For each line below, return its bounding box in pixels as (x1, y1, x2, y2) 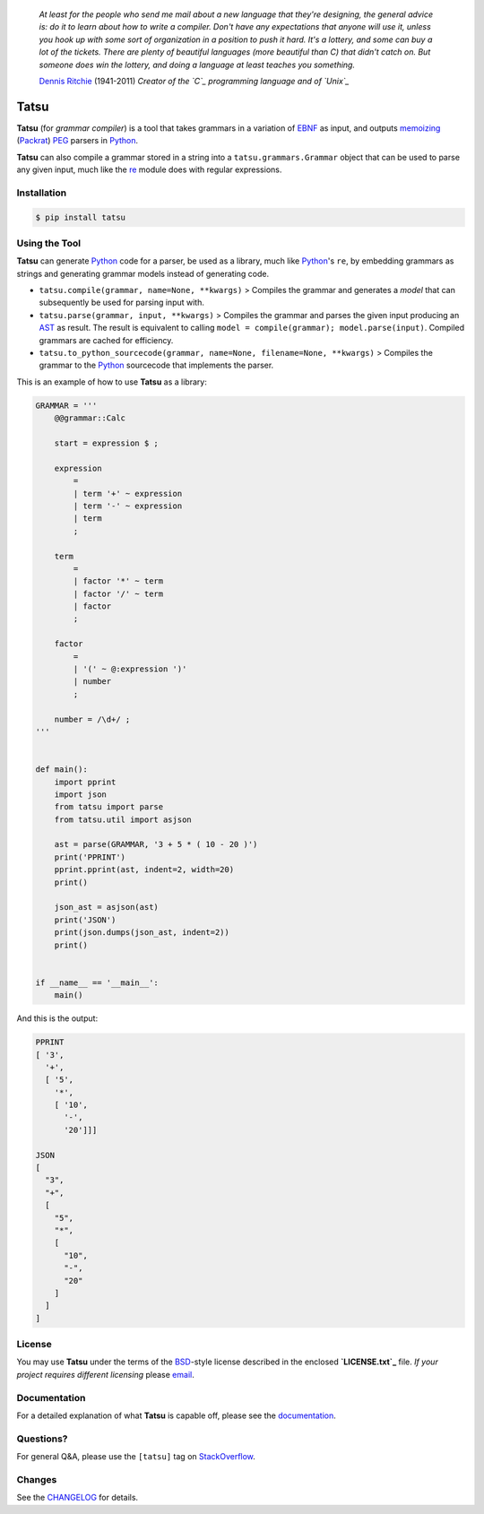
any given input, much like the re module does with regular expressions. (16, 164, 282, 175)
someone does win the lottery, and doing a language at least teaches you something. (39, 59, 356, 70)
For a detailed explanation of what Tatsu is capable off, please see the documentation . (16, 1410, 336, 1421)
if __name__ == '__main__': (35, 977, 159, 988)
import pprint (54, 776, 117, 787)
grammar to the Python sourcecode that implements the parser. (39, 359, 274, 371)
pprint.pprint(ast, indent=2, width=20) (54, 865, 235, 875)
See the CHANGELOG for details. (16, 1492, 139, 1503)
